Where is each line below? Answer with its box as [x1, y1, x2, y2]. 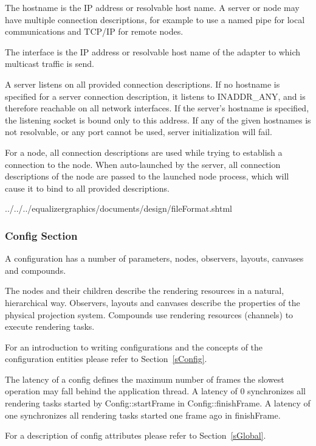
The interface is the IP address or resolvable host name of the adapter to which [5, 45, 301, 58]
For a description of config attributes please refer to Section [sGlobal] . [5, 429, 266, 442]
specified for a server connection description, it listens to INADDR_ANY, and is [5, 89, 306, 102]
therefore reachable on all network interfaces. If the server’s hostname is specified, [5, 102, 309, 114]
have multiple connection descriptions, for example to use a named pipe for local [5, 13, 305, 26]
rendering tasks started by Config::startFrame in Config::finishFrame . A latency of [5, 397, 311, 409]
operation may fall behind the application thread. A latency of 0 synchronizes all [5, 385, 306, 397]
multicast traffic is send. [5, 57, 94, 70]
